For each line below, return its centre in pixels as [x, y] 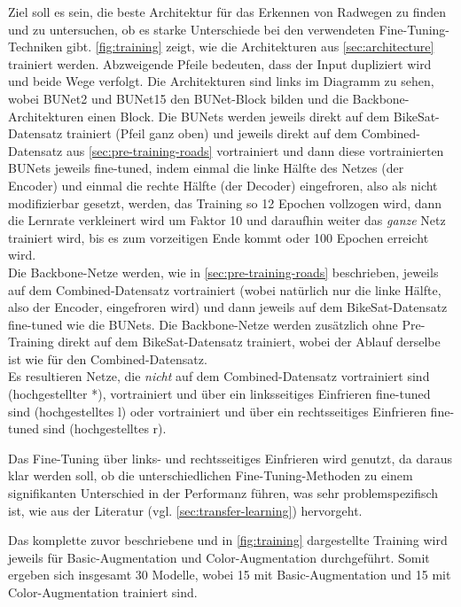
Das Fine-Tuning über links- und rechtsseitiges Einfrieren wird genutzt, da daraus [230, 458]
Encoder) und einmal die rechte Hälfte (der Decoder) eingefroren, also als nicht [223, 185]
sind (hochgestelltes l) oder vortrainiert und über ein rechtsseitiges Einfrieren [217, 411]
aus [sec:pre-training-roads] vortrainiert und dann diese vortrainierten [255, 150]
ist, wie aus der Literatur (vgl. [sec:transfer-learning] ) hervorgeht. [185, 510]
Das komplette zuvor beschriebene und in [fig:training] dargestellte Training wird [228, 540]
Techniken [35, 47]
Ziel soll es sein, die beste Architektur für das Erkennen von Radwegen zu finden [227, 12]
